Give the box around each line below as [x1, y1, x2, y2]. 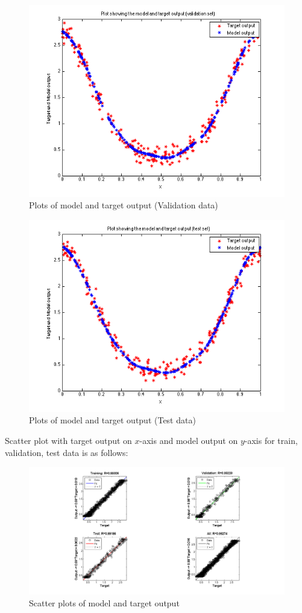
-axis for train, [244, 434, 298, 446]
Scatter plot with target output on [5, 434, 132, 446]
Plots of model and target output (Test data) [29, 414, 196, 426]
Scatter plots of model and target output [29, 596, 180, 609]
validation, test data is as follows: [5, 446, 128, 458]
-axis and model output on [139, 434, 238, 446]
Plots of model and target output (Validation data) [29, 199, 218, 211]
